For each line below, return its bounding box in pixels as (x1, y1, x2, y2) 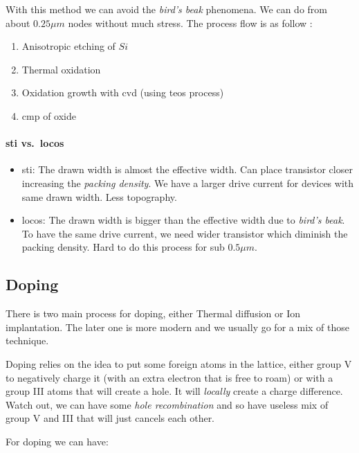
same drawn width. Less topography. (21, 189, 177, 204)
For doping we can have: (6, 434, 109, 448)
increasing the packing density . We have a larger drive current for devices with (21, 175, 354, 190)
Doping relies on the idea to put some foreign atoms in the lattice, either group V (6, 356, 352, 371)
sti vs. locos (6, 136, 64, 150)
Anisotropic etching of (21, 39, 116, 53)
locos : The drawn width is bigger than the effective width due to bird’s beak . (21, 213, 345, 227)
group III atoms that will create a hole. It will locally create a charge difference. (6, 384, 343, 398)
